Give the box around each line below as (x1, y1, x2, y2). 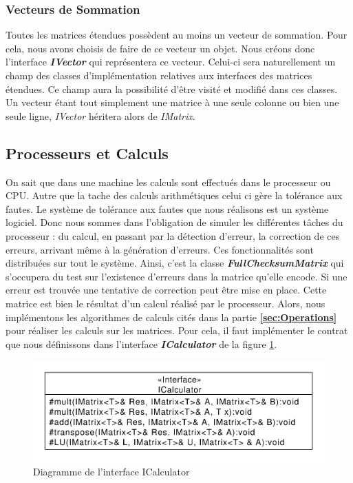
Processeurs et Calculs (6, 142, 169, 163)
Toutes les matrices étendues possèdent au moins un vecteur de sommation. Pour (6, 28, 347, 42)
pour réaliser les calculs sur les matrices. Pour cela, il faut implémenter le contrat (6, 323, 348, 338)
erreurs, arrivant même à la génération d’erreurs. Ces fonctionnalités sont (6, 242, 314, 256)
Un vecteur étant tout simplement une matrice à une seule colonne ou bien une (6, 95, 339, 110)
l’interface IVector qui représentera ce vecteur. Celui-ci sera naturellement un (6, 54, 336, 69)
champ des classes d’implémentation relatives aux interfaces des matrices (6, 68, 312, 82)
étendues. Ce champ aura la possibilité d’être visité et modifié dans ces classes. (6, 81, 338, 96)
